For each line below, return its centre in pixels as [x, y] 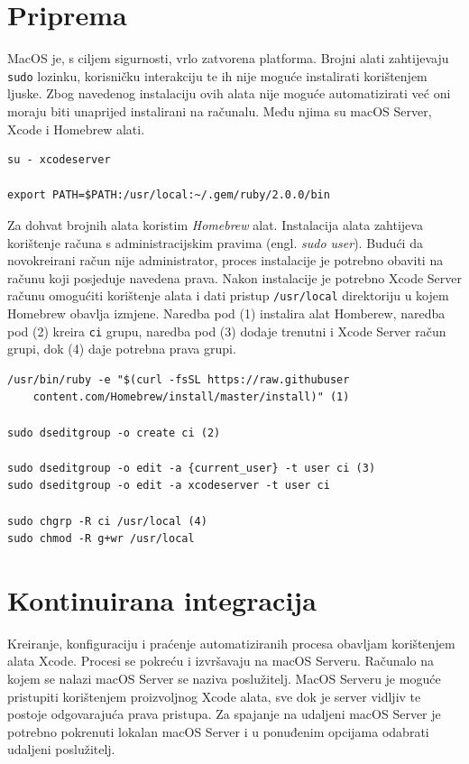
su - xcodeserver [59, 160]
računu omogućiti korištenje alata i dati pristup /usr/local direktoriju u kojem [228, 295]
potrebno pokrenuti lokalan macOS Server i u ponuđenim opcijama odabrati [218, 731]
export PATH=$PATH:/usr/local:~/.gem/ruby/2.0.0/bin [169, 195]
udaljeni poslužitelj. [61, 749]
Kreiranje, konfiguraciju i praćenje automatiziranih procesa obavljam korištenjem [231, 643]
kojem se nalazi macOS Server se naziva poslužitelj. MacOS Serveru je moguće [224, 679]
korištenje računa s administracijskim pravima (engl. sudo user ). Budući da [215, 242]
